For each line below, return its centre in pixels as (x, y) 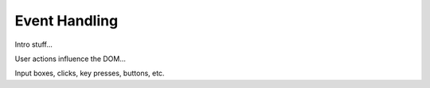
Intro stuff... (34, 44)
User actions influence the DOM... (70, 59)
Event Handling (66, 21)
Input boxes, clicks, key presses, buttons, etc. (90, 73)
